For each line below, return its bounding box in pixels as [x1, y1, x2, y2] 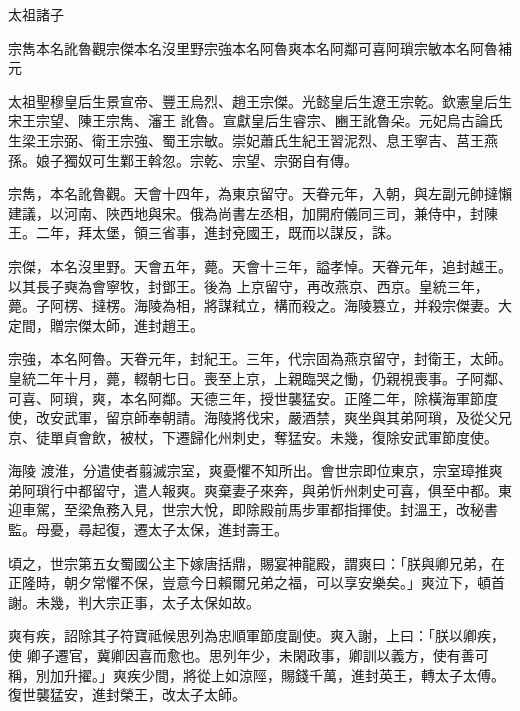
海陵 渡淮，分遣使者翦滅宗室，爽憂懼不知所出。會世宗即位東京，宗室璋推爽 [8, 460, 503, 481]
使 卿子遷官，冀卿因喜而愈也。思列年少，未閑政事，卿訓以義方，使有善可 [8, 645, 489, 666]
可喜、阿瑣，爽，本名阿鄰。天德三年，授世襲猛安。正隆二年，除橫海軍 [8, 387, 470, 408]
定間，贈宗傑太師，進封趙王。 [8, 314, 204, 335]
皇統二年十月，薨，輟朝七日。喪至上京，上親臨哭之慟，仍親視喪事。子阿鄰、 [8, 367, 512, 388]
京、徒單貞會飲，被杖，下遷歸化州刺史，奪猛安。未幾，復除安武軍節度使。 [8, 426, 498, 447]
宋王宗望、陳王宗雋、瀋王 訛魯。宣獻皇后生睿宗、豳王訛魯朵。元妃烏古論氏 [8, 110, 503, 131]
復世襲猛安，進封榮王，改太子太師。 [8, 684, 246, 705]
